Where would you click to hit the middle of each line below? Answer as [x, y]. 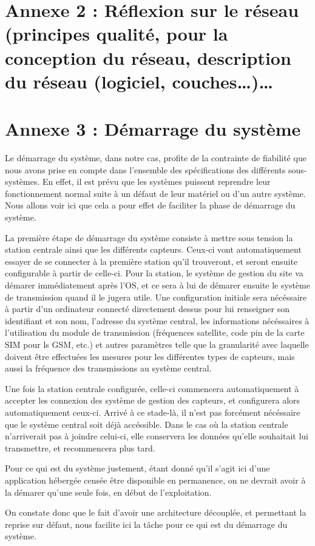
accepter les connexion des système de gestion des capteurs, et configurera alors [153, 400]
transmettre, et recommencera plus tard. [80, 448]
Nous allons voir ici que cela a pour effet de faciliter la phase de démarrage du [150, 205]
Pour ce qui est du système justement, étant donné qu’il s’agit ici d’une [137, 468]
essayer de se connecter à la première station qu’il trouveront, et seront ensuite [151, 261]
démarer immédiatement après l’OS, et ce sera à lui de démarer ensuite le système [157, 285]
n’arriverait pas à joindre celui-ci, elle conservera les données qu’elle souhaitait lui [157, 436]
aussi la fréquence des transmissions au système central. [108, 368]
